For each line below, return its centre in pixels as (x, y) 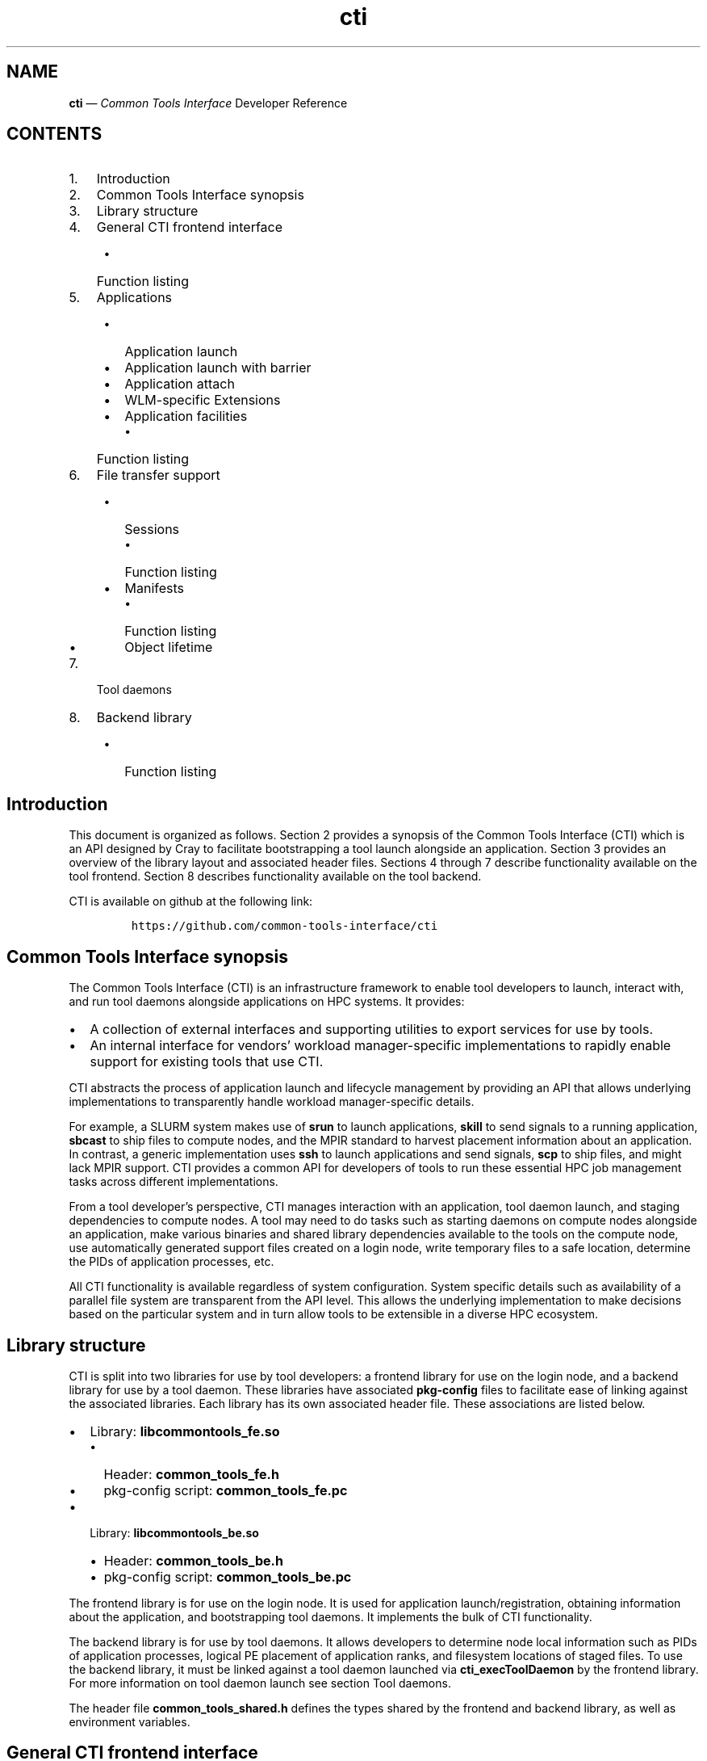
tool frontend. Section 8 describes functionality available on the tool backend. (275, 876)
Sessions (152, 530)
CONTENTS (54, 134)
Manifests (155, 588)
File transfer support (158, 475)
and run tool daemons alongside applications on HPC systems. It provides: (267, 1002)
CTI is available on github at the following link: (191, 902)
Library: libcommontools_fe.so (185, 1431)
